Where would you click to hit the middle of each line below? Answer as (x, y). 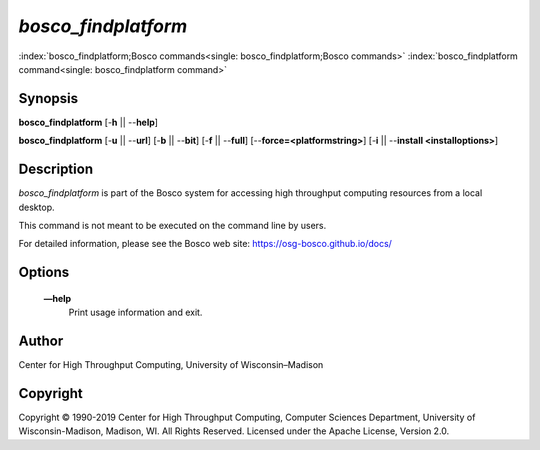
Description (56, 169)
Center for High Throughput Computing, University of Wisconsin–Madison (171, 365)
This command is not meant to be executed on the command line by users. (172, 225)
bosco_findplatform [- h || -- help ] (88, 122)
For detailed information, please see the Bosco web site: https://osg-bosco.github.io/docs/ (205, 244)
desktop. (36, 207)
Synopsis (48, 98)
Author (41, 340)
